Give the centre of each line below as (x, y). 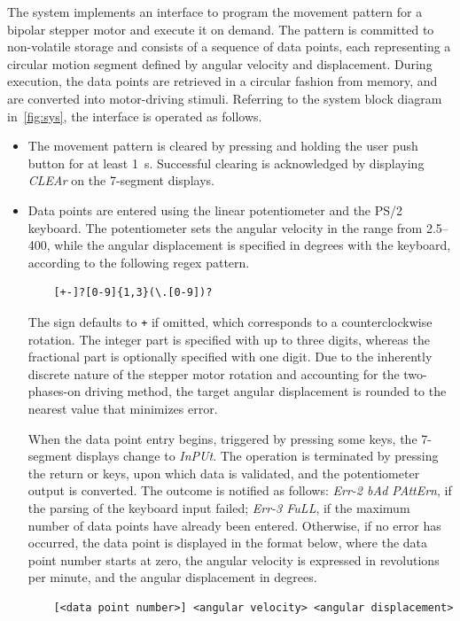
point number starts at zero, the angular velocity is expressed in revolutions (234, 559)
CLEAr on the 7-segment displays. (121, 180)
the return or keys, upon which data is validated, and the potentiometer (224, 473)
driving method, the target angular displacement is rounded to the (265, 391)
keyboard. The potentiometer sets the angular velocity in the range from (225, 227)
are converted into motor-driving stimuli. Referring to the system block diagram (225, 98)
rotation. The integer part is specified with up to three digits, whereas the (229, 339)
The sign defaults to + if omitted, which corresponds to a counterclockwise (230, 321)
